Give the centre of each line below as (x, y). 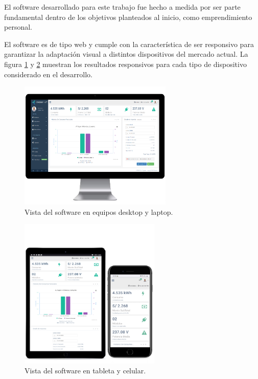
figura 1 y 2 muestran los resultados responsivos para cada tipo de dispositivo (125, 64)
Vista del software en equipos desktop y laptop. (99, 211)
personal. (18, 27)
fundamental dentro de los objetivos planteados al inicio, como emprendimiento (128, 17)
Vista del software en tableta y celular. (85, 371)
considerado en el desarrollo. (48, 74)
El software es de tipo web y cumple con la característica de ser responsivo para (129, 44)
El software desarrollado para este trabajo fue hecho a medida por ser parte (122, 7)
